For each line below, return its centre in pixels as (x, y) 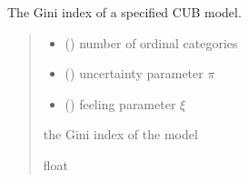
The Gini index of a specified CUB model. (124, 12)
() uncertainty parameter (134, 73)
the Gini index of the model (120, 134)
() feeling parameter (120, 103)
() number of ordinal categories (151, 42)
